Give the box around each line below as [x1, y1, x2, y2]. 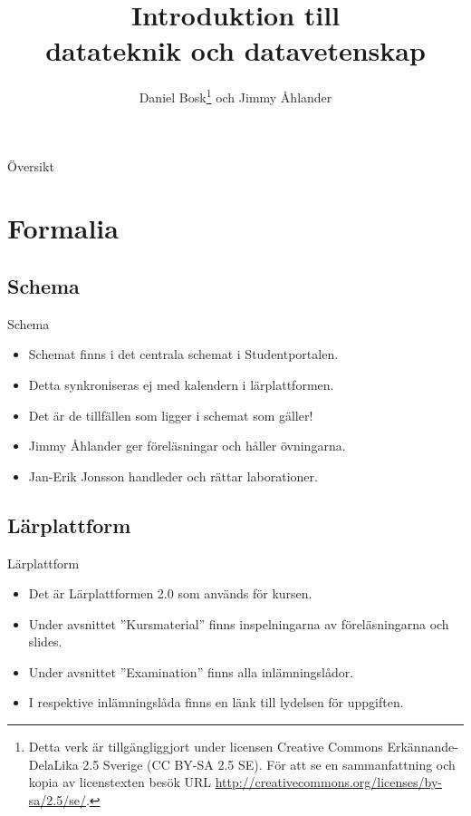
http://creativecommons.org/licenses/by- [215, 772, 443, 792]
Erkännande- [387, 737, 458, 756]
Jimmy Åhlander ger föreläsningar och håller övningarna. [28, 436, 346, 455]
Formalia [7, 209, 119, 247]
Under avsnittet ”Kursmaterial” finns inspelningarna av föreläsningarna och [28, 614, 449, 633]
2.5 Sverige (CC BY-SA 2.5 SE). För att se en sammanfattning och [82, 754, 456, 773]
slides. [28, 632, 62, 651]
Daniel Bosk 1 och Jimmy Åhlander [139, 85, 332, 106]
